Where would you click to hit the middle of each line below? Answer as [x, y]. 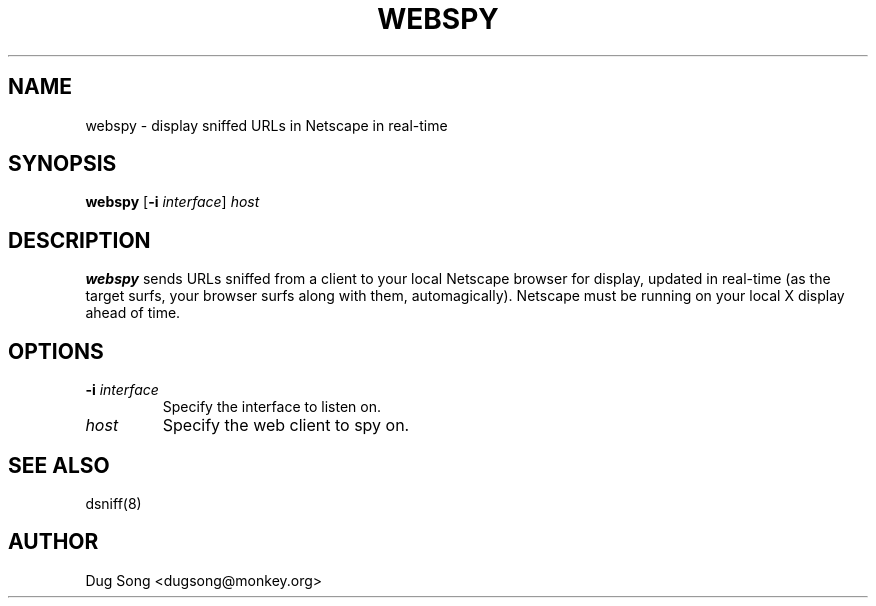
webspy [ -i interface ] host [172, 202]
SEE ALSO [59, 465]
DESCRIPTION [79, 240]
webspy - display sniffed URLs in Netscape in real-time [266, 125]
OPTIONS [56, 351]
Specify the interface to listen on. [271, 407]
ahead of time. [133, 313]
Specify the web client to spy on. [286, 425]
